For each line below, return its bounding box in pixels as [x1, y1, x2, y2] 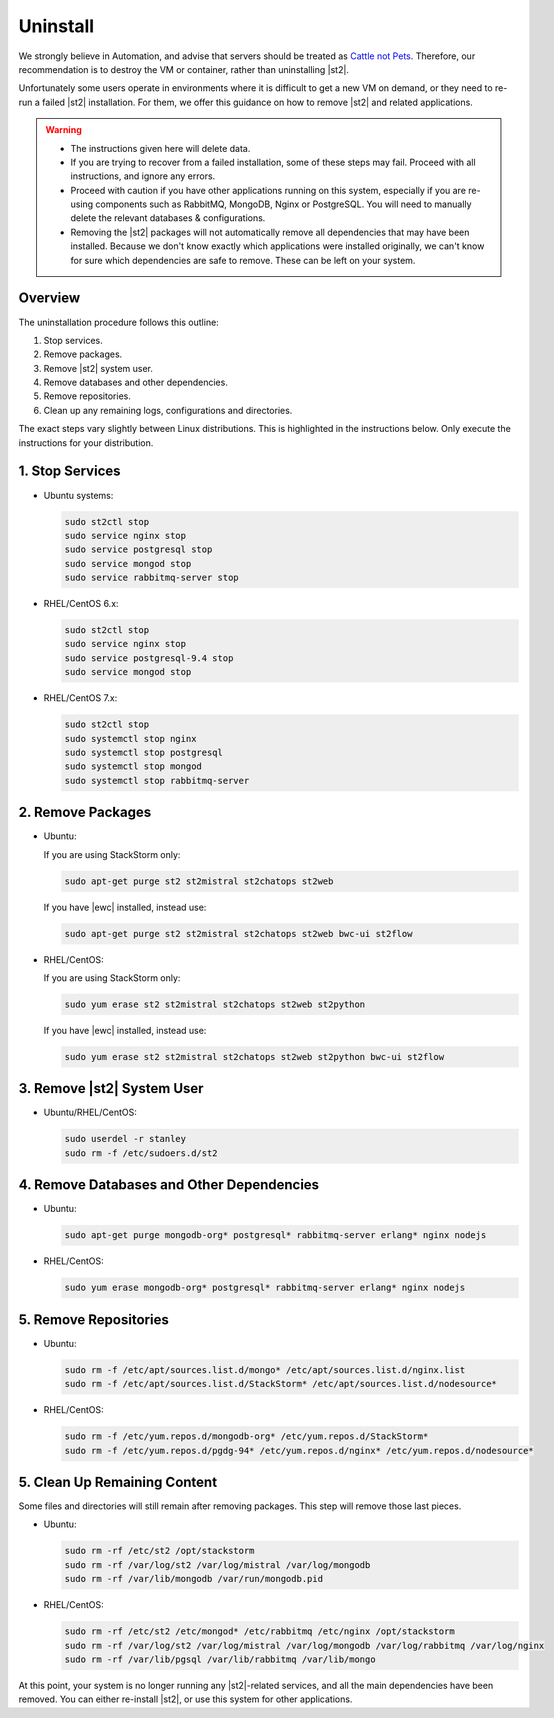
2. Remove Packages [18, 804, 152, 821]
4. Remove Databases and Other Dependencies [18, 1176, 320, 1194]
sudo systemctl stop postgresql [64, 747, 224, 758]
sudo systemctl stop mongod [64, 761, 202, 772]
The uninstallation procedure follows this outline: [18, 316, 219, 328]
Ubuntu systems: [43, 489, 114, 501]
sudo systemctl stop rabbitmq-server [64, 775, 250, 786]
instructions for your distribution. [18, 436, 154, 449]
